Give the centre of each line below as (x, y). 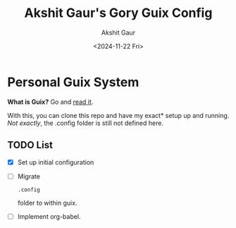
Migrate (29, 176)
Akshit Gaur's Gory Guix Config (118, 13)
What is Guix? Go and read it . (50, 102)
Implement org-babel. (49, 216)
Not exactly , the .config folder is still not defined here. (86, 123)
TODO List (30, 145)
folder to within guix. (47, 203)
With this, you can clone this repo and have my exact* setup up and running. (118, 115)
